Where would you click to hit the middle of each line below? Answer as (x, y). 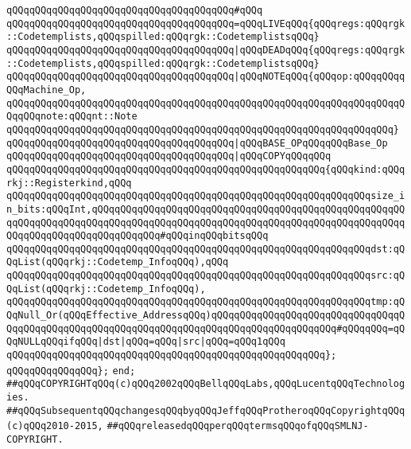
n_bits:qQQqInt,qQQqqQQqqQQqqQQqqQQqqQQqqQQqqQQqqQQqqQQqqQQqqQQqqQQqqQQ (206, 209)
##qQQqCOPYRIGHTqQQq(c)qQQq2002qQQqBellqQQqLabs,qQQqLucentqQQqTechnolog (206, 384)
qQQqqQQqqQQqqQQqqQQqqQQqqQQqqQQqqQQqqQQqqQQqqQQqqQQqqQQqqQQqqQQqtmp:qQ (206, 302)
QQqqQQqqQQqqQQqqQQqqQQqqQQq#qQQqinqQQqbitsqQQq (138, 236)
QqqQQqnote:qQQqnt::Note (72, 117)
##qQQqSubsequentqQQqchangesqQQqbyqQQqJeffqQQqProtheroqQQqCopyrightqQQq (206, 410)
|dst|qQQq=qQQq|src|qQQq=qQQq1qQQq (191, 342)
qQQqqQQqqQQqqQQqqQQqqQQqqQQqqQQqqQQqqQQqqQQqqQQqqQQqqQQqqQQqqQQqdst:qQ (206, 249)
